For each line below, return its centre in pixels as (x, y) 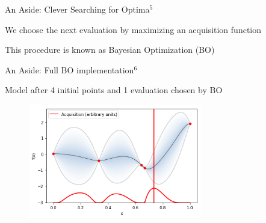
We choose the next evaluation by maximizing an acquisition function (133, 29)
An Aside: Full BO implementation (70, 69)
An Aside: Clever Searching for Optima (77, 9)
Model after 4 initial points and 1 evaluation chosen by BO (114, 90)
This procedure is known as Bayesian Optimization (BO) (110, 50)
